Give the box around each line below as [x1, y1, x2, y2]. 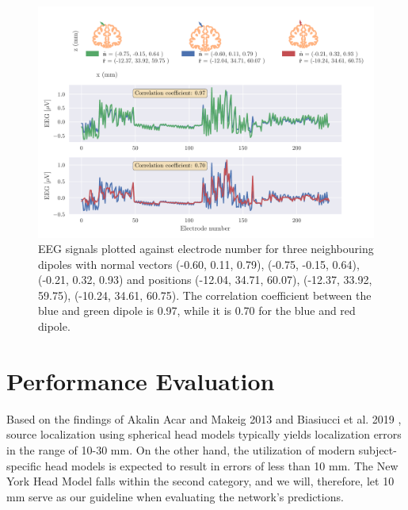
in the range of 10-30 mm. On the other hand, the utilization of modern [6, 441, 355, 458]
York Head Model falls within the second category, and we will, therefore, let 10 [6, 473, 395, 489]
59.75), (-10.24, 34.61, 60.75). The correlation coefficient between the [38, 286, 372, 303]
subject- [358, 441, 397, 458]
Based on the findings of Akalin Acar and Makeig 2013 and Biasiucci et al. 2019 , [6, 410, 402, 427]
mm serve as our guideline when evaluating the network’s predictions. [6, 488, 344, 504]
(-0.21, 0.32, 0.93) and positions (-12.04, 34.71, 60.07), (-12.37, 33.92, [38, 271, 372, 288]
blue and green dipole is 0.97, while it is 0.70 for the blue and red [38, 302, 356, 319]
